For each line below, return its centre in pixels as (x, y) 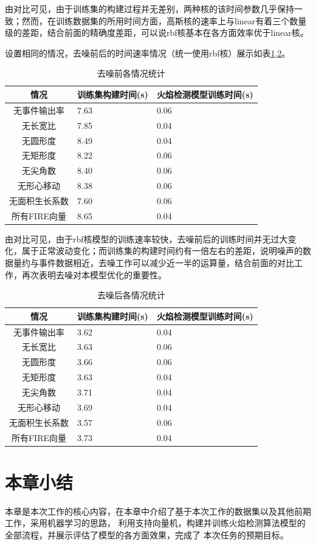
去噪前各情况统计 (131, 73)
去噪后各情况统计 (131, 295)
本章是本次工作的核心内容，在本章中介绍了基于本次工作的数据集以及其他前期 (158, 511)
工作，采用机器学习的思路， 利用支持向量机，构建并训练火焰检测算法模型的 (155, 523)
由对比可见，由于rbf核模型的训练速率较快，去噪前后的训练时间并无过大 (146, 238)
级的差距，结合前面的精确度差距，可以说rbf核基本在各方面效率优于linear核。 (157, 33)
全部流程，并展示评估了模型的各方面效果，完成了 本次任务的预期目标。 (147, 534)
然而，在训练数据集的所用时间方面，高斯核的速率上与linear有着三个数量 (164, 20)
